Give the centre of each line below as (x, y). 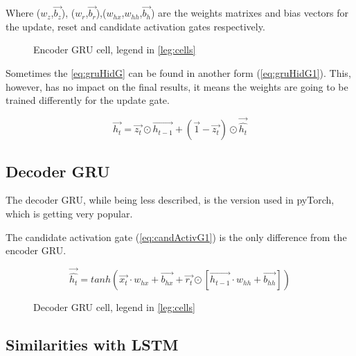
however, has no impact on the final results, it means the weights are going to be (177, 86)
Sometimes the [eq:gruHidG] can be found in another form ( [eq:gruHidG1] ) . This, (178, 73)
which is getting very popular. (69, 214)
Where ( (23, 13)
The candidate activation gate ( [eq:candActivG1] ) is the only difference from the (176, 237)
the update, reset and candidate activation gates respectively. (135, 26)
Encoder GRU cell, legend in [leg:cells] (115, 50)
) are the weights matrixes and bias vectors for (250, 13)
